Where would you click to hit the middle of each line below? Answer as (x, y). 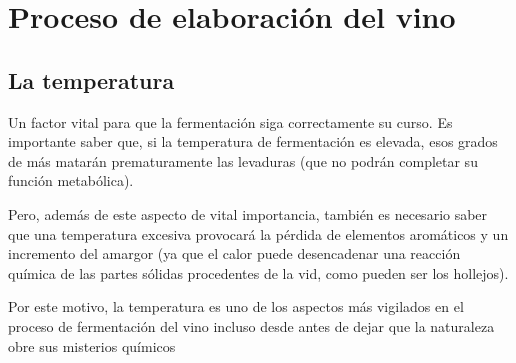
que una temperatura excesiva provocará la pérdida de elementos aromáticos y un (258, 233)
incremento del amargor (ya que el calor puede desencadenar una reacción (234, 253)
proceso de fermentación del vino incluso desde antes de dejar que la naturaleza (251, 325)
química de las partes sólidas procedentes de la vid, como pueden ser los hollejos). (258, 272)
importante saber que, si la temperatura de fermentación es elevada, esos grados (253, 141)
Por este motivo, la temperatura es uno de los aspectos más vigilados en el (236, 306)
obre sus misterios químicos (92, 345)
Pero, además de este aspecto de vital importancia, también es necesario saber (248, 213)
